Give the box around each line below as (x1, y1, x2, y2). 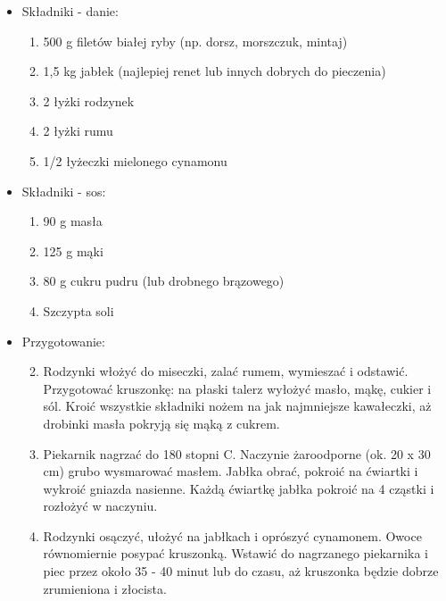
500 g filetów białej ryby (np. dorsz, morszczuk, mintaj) (43, 31, 348, 50)
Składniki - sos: (21, 181, 106, 200)
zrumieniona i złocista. (43, 579, 167, 597)
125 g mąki (43, 241, 103, 260)
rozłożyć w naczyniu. (43, 497, 158, 515)
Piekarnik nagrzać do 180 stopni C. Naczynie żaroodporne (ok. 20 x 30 (43, 444, 431, 463)
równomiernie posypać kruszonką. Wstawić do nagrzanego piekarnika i (43, 544, 428, 563)
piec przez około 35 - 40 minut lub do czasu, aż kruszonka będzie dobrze (43, 562, 439, 580)
